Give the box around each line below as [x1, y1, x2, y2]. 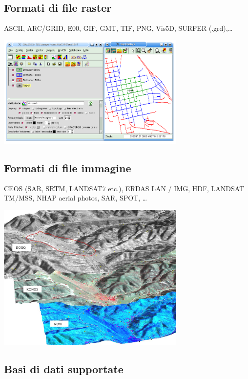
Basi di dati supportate [4, 361, 124, 377]
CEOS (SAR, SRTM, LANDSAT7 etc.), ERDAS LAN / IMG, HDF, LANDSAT [4, 183, 245, 193]
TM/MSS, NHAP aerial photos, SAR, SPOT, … [4, 193, 147, 203]
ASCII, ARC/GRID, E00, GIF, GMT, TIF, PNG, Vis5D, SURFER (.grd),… [4, 23, 233, 33]
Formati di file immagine [4, 160, 131, 175]
